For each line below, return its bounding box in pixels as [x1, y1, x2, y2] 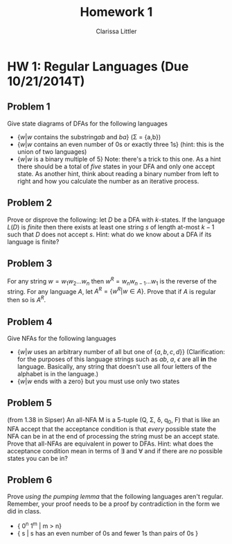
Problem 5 [7, 397, 53, 409]
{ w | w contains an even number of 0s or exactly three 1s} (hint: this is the [17, 140, 224, 148]
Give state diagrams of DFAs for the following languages [7, 119, 168, 128]
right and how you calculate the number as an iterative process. [17, 177, 199, 185]
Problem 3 [7, 257, 53, 269]
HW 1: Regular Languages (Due [7, 58, 189, 74]
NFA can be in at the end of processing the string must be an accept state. [7, 432, 220, 440]
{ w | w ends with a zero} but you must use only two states [17, 377, 180, 385]
